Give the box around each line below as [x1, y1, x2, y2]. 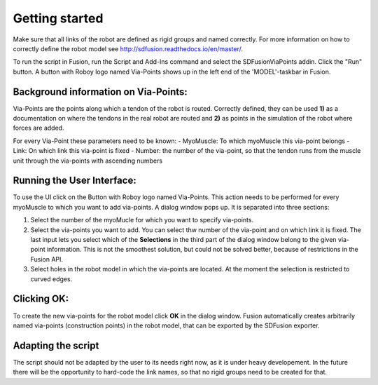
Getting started [13, 11, 104, 26]
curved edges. [30, 274, 73, 283]
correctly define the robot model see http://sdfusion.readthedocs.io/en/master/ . [13, 44, 244, 53]
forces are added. [13, 123, 64, 133]
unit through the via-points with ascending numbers [13, 156, 163, 165]
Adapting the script [13, 339, 99, 351]
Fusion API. [30, 255, 63, 263]
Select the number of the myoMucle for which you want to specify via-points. [30, 216, 254, 224]
